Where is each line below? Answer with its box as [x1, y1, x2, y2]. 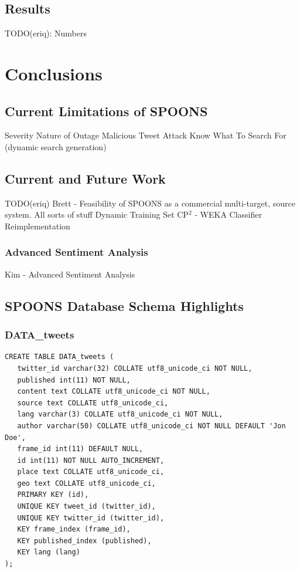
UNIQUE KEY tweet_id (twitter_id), [17, 502, 156, 511]
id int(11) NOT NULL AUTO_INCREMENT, [17, 456, 165, 465]
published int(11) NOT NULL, [17, 375, 131, 384]
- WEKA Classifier [195, 208, 262, 221]
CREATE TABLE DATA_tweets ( [5, 353, 114, 361]
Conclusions [5, 61, 103, 85]
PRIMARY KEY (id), [17, 490, 89, 499]
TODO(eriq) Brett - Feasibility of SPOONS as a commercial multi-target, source [5, 197, 295, 209]
